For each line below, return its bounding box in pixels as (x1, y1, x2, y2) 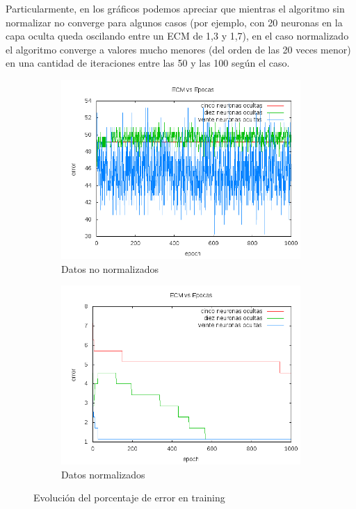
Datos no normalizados (61, 261, 159, 276)
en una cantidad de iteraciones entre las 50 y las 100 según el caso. (6, 56, 290, 70)
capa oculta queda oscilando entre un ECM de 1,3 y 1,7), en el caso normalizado (6, 28, 349, 43)
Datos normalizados (61, 467, 145, 481)
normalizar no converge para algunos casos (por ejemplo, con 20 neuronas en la (6, 15, 343, 29)
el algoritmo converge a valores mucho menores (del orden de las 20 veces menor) (6, 42, 351, 56)
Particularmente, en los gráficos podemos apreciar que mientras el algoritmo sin (6, 1, 345, 15)
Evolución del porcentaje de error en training (33, 490, 225, 505)
